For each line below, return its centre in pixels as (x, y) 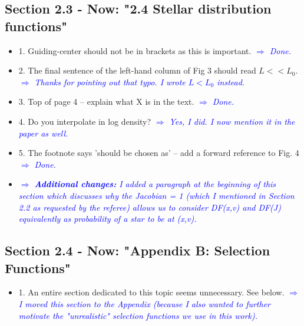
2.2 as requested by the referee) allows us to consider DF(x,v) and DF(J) (150, 207)
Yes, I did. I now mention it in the (232, 121)
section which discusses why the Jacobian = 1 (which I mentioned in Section (156, 195)
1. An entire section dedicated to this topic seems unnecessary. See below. (151, 292)
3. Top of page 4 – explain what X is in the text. (106, 102)
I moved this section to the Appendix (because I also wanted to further (145, 303)
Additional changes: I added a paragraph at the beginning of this (155, 184)
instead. (231, 81)
